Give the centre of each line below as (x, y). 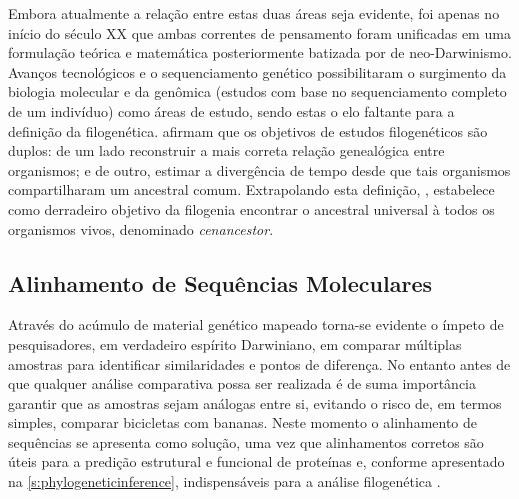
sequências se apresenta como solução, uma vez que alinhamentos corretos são (246, 441)
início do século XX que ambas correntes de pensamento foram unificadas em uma (259, 32)
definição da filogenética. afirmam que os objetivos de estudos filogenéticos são (248, 130)
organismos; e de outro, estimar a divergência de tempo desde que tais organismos (259, 169)
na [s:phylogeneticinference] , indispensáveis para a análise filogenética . (224, 481)
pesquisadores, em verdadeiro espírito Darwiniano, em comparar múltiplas (235, 343)
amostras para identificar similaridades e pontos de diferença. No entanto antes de (259, 363)
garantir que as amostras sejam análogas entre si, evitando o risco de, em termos (255, 402)
